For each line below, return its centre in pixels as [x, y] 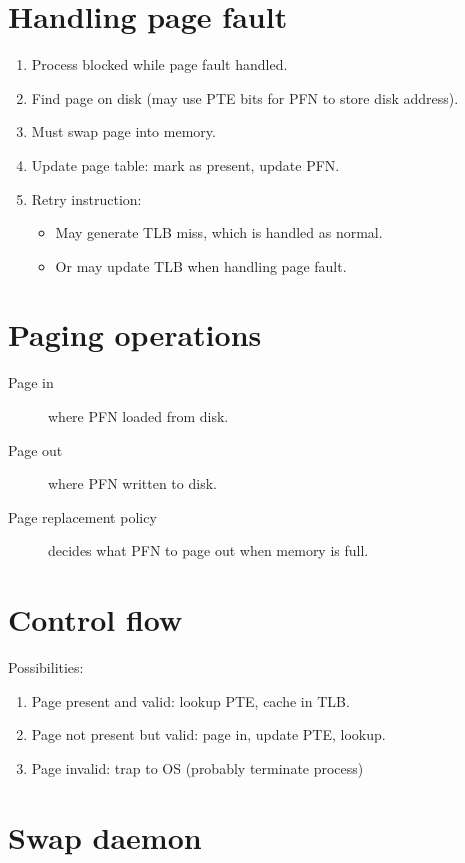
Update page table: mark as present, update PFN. [185, 164]
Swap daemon [105, 836]
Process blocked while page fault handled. [159, 64]
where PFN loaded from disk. [138, 416]
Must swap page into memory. [123, 131]
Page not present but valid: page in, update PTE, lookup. [208, 734]
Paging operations [135, 334]
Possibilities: [46, 667]
